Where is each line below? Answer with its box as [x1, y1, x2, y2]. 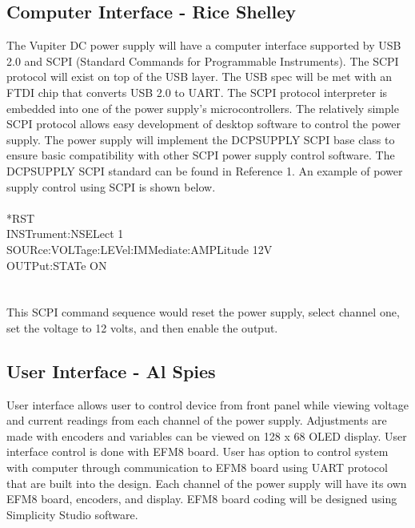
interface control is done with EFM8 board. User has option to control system [6, 443, 389, 460]
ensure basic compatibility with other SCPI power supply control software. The [6, 147, 395, 163]
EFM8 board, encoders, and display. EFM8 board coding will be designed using [6, 490, 397, 507]
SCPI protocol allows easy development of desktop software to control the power [6, 115, 401, 132]
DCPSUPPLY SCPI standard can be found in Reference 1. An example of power [6, 162, 403, 179]
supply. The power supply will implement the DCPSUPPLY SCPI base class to [6, 131, 395, 147]
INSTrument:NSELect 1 [6, 225, 124, 242]
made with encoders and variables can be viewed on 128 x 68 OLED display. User [6, 427, 407, 444]
